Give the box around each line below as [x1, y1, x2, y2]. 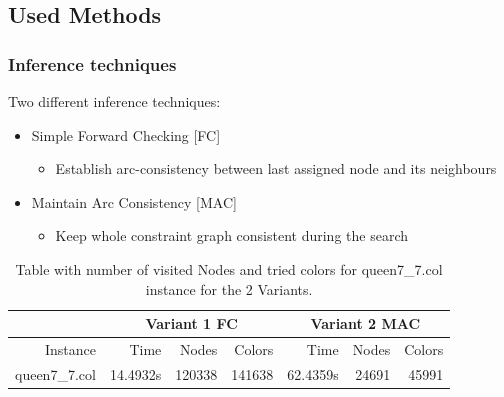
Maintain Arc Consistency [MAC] [31, 191, 237, 212]
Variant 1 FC [145, 313, 238, 334]
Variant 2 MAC [310, 313, 421, 334]
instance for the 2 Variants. [145, 278, 313, 299]
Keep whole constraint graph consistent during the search [55, 225, 409, 246]
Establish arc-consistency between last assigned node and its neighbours [55, 158, 497, 179]
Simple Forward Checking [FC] [31, 124, 221, 145]
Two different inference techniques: [8, 91, 221, 111]
